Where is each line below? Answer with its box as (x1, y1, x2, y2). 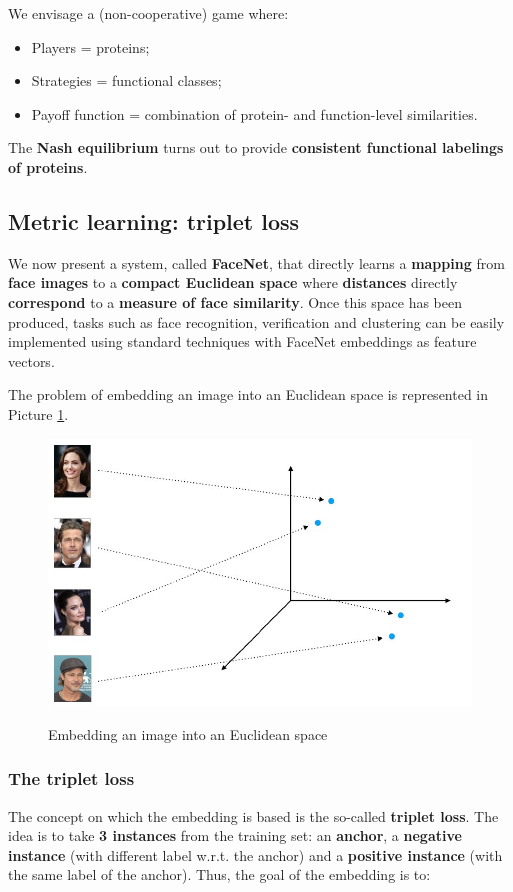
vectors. (8, 350, 55, 371)
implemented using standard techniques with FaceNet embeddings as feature (8, 331, 477, 352)
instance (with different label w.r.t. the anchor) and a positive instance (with (8, 844, 503, 865)
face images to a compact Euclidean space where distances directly (8, 272, 458, 293)
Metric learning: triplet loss (8, 205, 300, 236)
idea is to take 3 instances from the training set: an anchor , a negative (8, 825, 462, 846)
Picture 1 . (8, 403, 69, 424)
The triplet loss (8, 766, 135, 791)
